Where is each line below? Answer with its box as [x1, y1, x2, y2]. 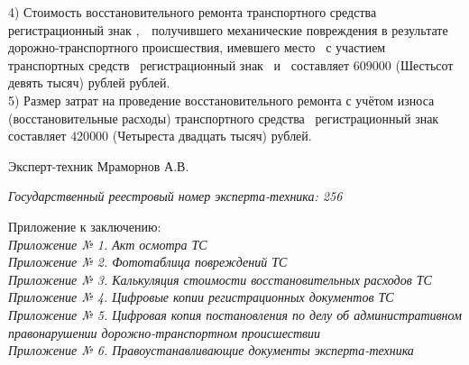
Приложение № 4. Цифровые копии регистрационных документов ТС [8, 287, 394, 306]
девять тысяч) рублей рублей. [8, 73, 170, 92]
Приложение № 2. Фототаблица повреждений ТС [8, 252, 288, 271]
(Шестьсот [395, 55, 454, 74]
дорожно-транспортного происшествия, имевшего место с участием [8, 38, 386, 57]
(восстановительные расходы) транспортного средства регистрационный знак [8, 108, 439, 127]
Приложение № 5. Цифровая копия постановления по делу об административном [8, 305, 462, 324]
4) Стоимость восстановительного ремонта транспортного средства [8, 3, 377, 21]
